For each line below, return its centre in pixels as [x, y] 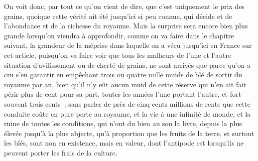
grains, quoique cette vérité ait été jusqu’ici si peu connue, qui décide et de [118, 16]
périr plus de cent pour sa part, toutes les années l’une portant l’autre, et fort [123, 94]
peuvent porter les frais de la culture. [61, 152]
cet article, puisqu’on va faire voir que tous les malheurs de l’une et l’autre [118, 55]
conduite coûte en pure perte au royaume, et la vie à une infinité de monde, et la [128, 113]
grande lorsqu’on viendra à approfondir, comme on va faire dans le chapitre [119, 35]
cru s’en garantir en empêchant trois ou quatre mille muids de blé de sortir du [123, 75]
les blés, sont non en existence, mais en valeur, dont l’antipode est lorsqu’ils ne [124, 143]
